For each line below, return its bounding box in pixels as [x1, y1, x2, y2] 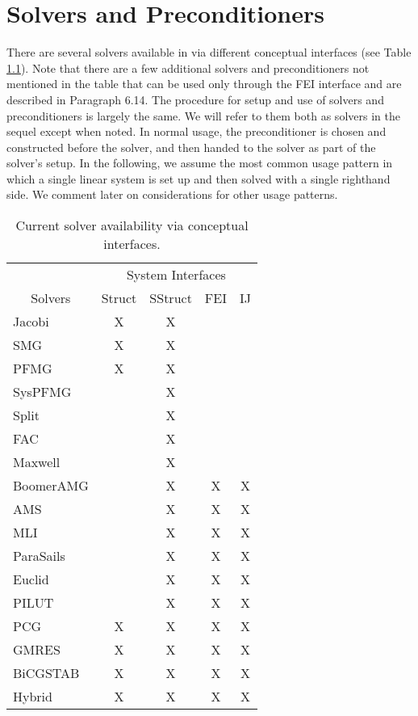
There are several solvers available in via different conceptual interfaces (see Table [6, 44, 412, 61]
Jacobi [13, 312, 49, 331]
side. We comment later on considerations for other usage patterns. [6, 186, 338, 203]
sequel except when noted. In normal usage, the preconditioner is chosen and [6, 123, 387, 140]
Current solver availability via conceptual [15, 216, 249, 235]
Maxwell [13, 453, 61, 472]
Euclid [13, 570, 49, 589]
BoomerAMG [13, 476, 89, 495]
